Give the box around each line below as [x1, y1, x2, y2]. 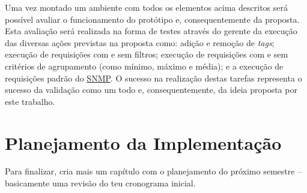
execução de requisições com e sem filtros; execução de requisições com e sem [5, 48, 288, 61]
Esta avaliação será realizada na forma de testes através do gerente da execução [5, 25, 297, 37]
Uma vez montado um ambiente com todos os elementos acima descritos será [5, 1, 288, 13]
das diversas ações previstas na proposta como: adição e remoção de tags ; [5, 36, 275, 49]
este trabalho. [5, 95, 55, 107]
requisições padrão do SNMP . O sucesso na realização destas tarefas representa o [5, 71, 302, 84]
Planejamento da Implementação [5, 130, 282, 155]
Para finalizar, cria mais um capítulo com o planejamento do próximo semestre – [5, 165, 302, 177]
